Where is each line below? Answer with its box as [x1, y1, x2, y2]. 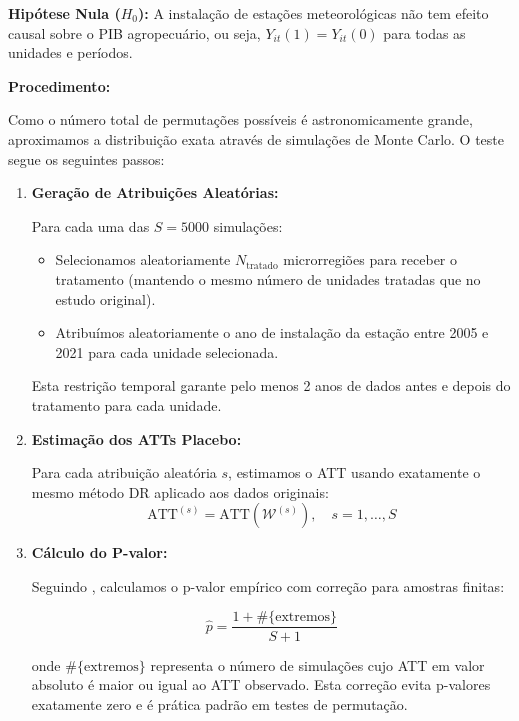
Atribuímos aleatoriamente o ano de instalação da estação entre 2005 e [55, 322, 489, 343]
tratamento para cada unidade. [31, 394, 222, 415]
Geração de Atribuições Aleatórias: [31, 182, 279, 203]
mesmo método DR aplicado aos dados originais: [31, 481, 329, 502]
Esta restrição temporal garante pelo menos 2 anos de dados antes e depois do [31, 375, 511, 396]
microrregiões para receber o [283, 249, 458, 270]
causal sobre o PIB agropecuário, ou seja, [8, 22, 261, 43]
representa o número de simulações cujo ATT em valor [150, 654, 485, 675]
